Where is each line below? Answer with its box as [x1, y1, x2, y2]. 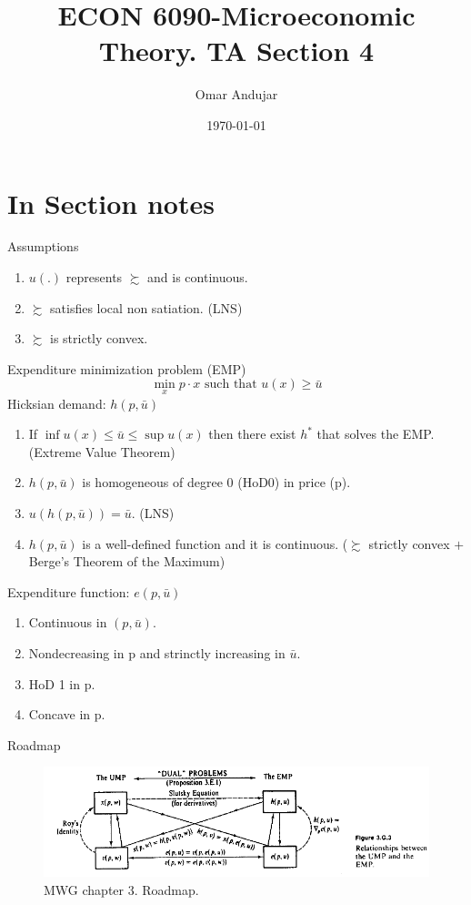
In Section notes [7, 184, 215, 221]
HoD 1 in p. [28, 674, 95, 693]
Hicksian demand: [7, 393, 106, 412]
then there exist [208, 424, 296, 443]
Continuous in [28, 613, 107, 632]
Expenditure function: [7, 582, 130, 601]
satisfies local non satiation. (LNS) [50, 298, 243, 317]
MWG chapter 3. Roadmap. [44, 880, 199, 899]
